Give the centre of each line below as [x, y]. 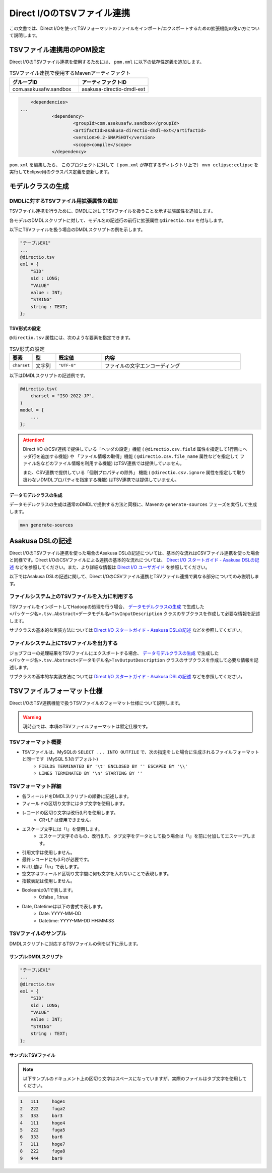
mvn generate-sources [47, 525]
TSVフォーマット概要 [35, 742]
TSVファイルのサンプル [38, 933]
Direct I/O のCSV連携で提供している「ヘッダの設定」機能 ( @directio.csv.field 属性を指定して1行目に [133, 449]
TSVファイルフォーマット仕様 [56, 691]
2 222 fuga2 [43, 1109]
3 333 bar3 [41, 1116]
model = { [32, 410]
